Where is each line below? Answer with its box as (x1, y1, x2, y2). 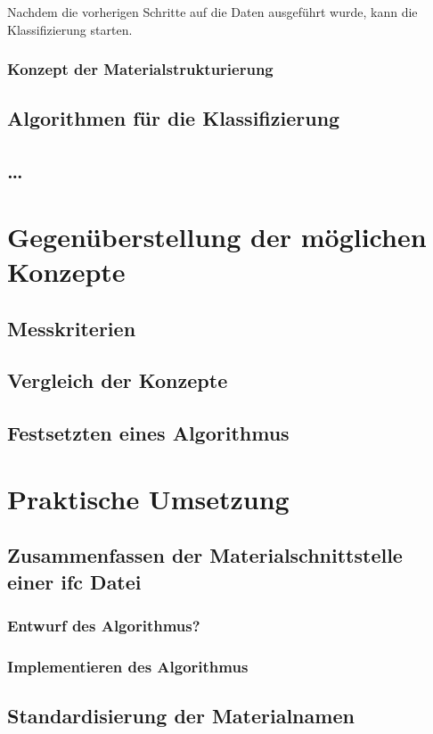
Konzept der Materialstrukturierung (7, 58, 274, 80)
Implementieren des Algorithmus (7, 655, 249, 677)
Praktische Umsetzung (7, 480, 290, 516)
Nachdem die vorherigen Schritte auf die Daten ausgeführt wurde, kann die (7, 3, 418, 21)
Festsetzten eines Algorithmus (7, 419, 290, 447)
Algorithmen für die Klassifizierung (7, 104, 340, 132)
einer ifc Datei (7, 567, 142, 595)
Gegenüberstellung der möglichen (7, 218, 427, 254)
